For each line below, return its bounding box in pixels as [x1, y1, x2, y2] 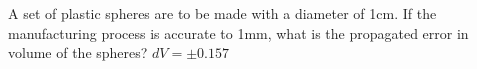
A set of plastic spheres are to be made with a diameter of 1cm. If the [8, 3, 437, 23]
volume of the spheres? [8, 42, 148, 63]
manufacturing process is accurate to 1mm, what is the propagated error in [8, 22, 469, 43]
